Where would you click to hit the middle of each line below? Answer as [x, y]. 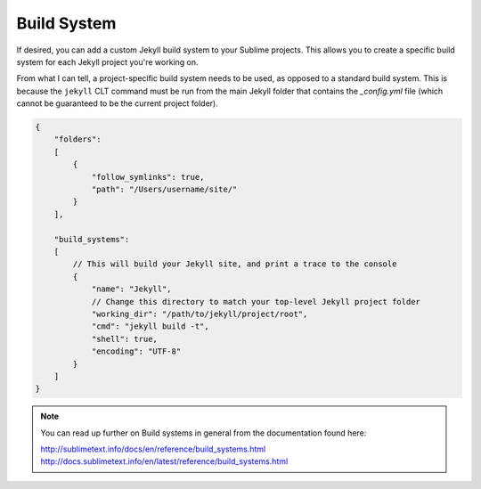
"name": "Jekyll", [132, 289]
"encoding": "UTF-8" [136, 351]
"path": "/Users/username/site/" [164, 190]
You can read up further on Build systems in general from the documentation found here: [204, 433]
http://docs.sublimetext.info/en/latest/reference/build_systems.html [164, 461]
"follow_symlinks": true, [148, 177]
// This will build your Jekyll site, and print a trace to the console [235, 264]
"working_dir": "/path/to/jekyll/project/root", [200, 314]
